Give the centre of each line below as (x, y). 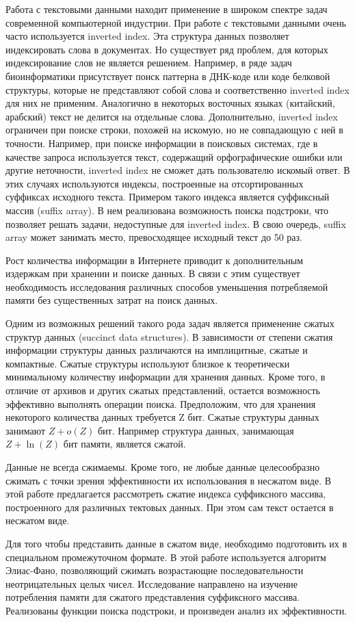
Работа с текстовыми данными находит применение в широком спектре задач (167, 9)
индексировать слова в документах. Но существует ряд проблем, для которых (167, 49)
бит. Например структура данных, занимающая (196, 430)
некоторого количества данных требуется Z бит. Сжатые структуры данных (162, 417)
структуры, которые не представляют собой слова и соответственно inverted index (177, 89)
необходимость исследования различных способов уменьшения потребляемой (167, 286)
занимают (26, 430)
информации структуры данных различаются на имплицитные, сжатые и (157, 350)
